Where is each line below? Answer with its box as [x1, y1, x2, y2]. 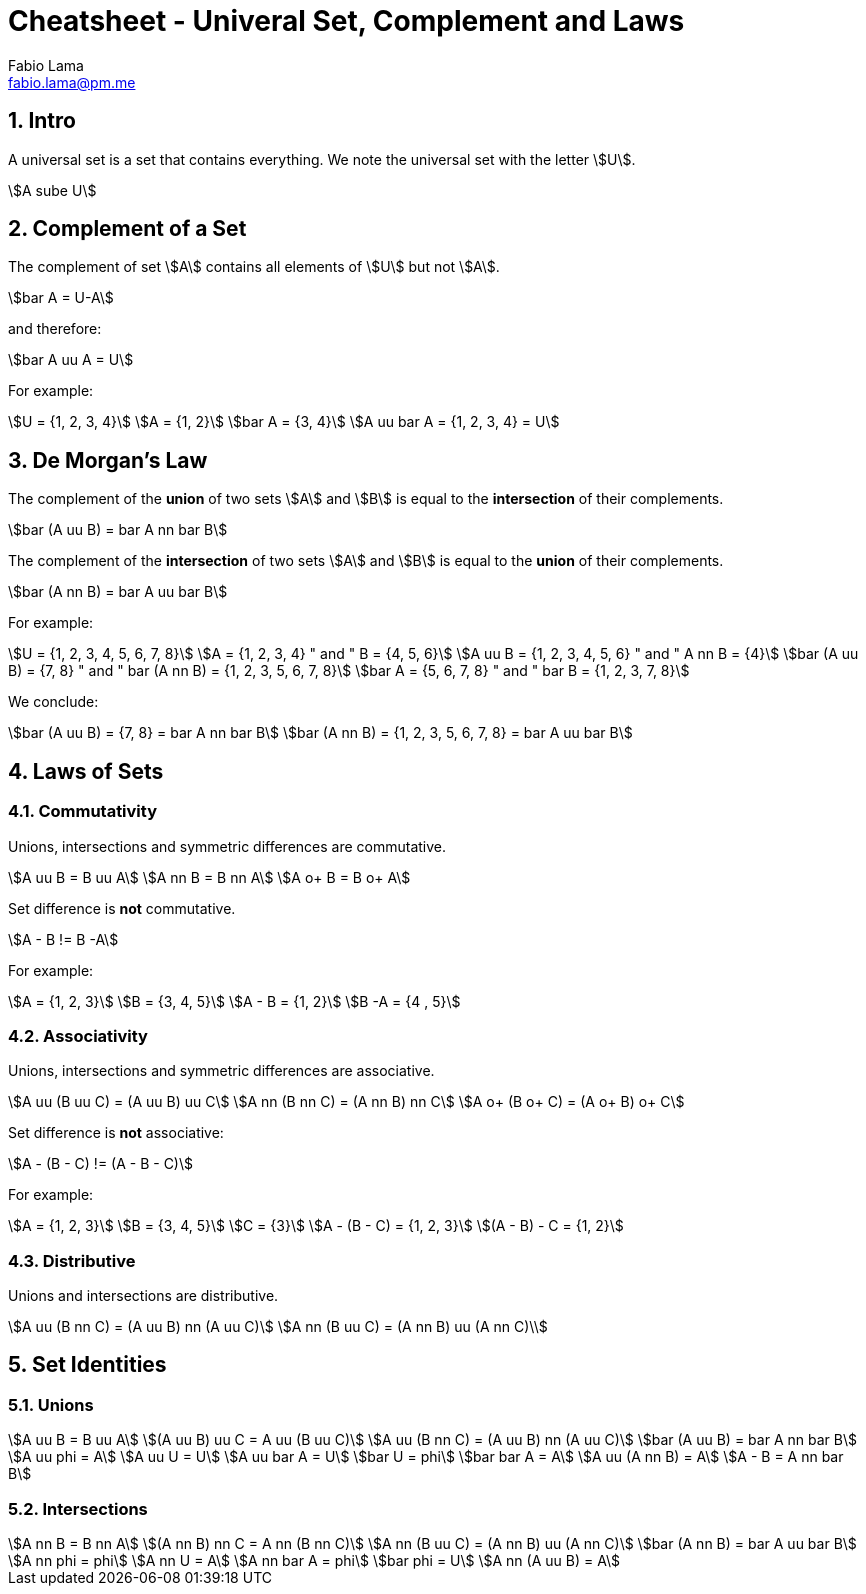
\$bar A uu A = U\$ [8, 351, 134, 369]
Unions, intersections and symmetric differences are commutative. [8, 837, 447, 855]
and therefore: [8, 320, 102, 338]
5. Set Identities [8, 1352, 167, 1378]
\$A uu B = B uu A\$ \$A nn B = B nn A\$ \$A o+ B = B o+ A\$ [8, 868, 411, 886]
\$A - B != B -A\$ [8, 930, 119, 948]
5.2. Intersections [8, 1498, 148, 1519]
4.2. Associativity [8, 1025, 148, 1046]
